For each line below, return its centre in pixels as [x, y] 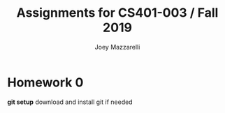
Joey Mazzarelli [117, 47]
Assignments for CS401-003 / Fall [117, 13]
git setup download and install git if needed [70, 102]
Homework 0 [45, 82]
